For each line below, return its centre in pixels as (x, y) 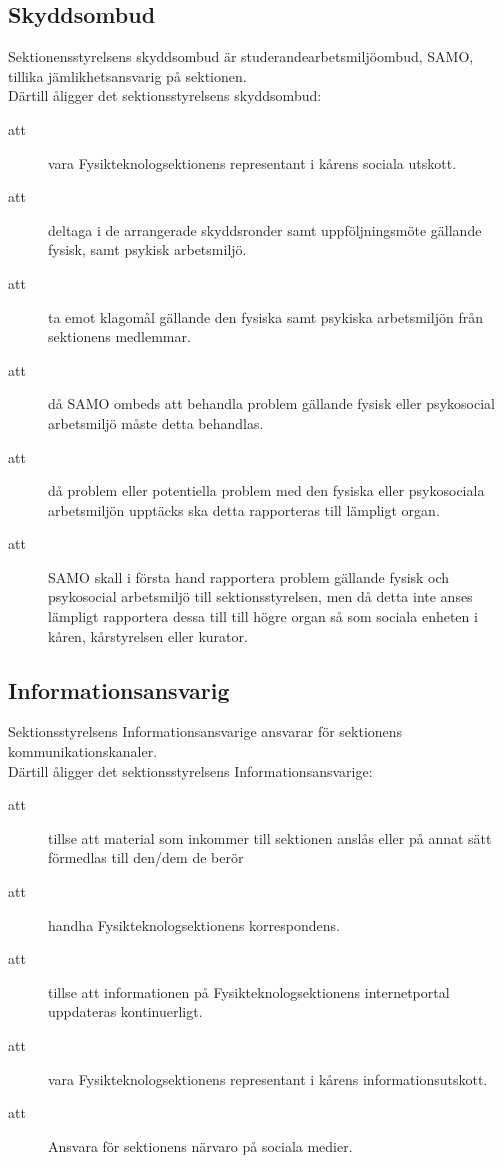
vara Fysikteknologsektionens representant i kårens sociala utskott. (252, 162)
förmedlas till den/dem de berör (146, 857)
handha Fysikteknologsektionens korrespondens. (194, 924)
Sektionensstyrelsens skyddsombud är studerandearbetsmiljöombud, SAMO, (241, 56)
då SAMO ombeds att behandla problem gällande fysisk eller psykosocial (271, 403)
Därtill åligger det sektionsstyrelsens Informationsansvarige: (190, 770)
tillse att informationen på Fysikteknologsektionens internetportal (249, 991)
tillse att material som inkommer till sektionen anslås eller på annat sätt (270, 837)
